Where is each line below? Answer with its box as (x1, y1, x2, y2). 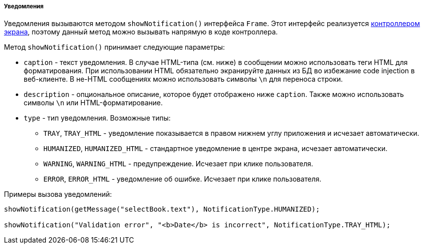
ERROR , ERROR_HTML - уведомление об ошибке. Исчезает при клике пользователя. (43, 175, 321, 184)
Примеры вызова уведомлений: (4, 190, 112, 199)
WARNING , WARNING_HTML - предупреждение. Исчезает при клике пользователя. (43, 159, 314, 168)
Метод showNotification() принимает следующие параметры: (4, 43, 225, 52)
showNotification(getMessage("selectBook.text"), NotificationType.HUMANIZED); (4, 205, 320, 214)
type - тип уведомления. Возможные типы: (24, 114, 171, 123)
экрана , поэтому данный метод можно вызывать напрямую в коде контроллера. (4, 28, 278, 36)
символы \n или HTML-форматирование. (24, 98, 163, 107)
